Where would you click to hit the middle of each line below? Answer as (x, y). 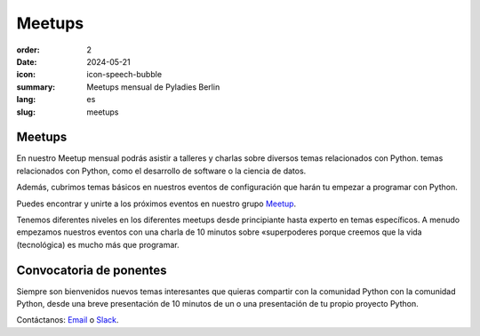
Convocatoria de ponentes (92, 270)
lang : (26, 100)
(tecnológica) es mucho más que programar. (98, 244)
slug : (26, 112)
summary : (36, 87)
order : (28, 50)
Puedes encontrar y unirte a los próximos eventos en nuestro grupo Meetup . (156, 204)
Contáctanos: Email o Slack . (68, 320)
